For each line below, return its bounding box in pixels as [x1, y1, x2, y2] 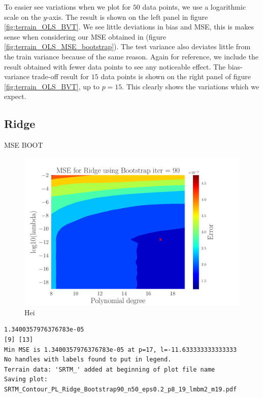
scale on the [4, 11, 41, 22]
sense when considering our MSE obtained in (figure [4, 31, 167, 42]
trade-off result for [31, 71, 89, 82]
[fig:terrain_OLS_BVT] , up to [4, 81, 100, 91]
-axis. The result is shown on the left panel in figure [46, 11, 208, 22]
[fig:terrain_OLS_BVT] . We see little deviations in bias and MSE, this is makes [4, 21, 254, 32]
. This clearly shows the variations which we [122, 81, 259, 91]
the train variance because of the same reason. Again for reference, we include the [4, 51, 258, 61]
